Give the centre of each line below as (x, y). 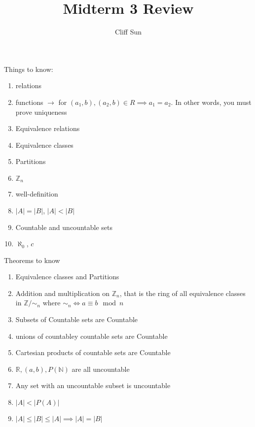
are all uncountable (101, 369)
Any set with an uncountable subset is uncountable (93, 385)
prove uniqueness (41, 112)
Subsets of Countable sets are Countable (77, 319)
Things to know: (29, 69)
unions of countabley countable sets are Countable (91, 336)
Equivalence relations (48, 128)
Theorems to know (32, 260)
